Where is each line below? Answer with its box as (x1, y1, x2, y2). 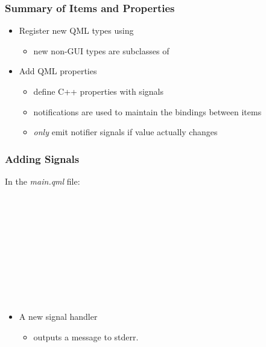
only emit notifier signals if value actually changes (33, 126, 218, 138)
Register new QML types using (19, 24, 134, 37)
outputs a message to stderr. (33, 330, 139, 343)
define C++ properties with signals (33, 85, 163, 97)
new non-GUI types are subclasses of (33, 44, 169, 57)
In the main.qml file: (5, 175, 80, 187)
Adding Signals (5, 151, 80, 166)
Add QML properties (19, 65, 97, 77)
